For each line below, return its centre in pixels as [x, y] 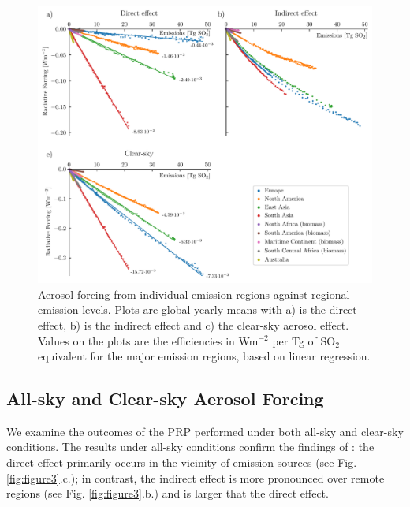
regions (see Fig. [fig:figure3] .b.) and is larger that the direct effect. [168, 493]
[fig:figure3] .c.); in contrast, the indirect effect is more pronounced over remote [196, 477]
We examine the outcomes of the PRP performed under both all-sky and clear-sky [205, 431]
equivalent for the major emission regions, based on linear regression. [204, 356]
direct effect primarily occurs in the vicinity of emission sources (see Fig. [182, 462]
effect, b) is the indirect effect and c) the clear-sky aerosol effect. [194, 324]
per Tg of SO [304, 340]
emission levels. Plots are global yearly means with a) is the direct [198, 309]
